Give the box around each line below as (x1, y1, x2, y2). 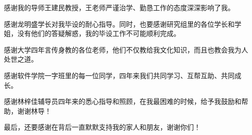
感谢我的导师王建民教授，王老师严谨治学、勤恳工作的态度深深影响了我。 (4, 2, 235, 12)
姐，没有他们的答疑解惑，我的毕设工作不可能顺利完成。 (4, 28, 180, 38)
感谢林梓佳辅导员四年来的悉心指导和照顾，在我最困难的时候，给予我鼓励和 (4, 96, 241, 106)
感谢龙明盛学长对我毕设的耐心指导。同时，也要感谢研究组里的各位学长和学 (4, 18, 241, 29)
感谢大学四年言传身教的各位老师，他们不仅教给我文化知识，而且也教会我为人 (4, 44, 248, 54)
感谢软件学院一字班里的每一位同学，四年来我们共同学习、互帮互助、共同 (4, 70, 235, 80)
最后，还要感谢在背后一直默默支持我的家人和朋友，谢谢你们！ (4, 122, 201, 132)
